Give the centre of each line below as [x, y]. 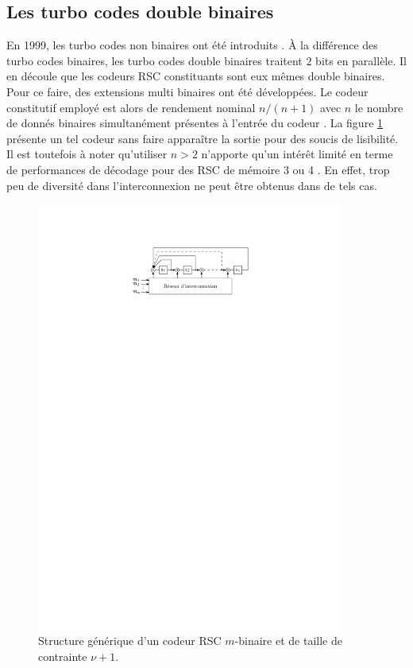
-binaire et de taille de [288, 641]
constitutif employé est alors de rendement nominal [131, 107]
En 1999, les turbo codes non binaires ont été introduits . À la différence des [192, 45]
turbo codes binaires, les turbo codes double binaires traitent [154, 60]
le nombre [379, 107]
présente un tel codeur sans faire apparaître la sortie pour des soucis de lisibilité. [203, 138]
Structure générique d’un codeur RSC [130, 641]
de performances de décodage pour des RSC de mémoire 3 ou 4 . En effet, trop [198, 169]
